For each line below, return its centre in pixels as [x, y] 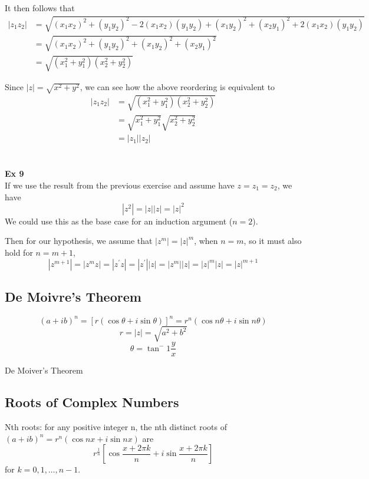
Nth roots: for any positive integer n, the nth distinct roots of [116, 427]
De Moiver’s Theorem [44, 370]
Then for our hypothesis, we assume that [79, 241]
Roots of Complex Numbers [92, 402]
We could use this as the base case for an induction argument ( [119, 221]
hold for [19, 252]
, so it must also [273, 241]
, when [206, 241]
